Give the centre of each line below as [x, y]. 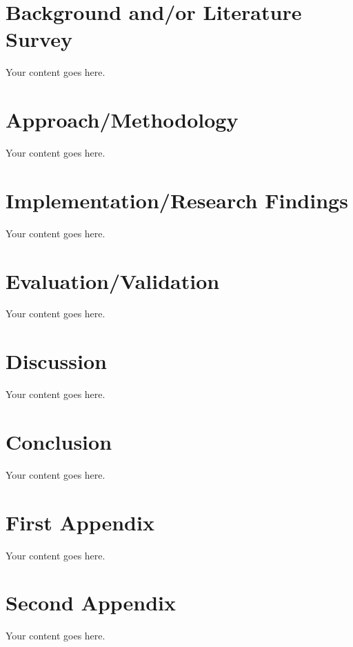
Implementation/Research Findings [177, 200]
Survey [39, 39]
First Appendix [80, 522]
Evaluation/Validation [113, 280]
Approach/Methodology [122, 120]
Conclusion [59, 441]
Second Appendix [91, 603]
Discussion [56, 361]
